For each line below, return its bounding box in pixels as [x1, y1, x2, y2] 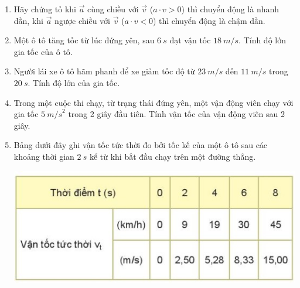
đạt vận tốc [169, 34, 211, 46]
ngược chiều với [54, 14, 110, 26]
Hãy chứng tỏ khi [13, 3, 76, 15]
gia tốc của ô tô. [13, 45, 73, 57]
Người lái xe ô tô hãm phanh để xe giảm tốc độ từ [13, 65, 195, 77]
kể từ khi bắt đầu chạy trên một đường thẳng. [89, 150, 256, 162]
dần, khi [13, 14, 43, 26]
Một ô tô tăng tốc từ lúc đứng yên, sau [13, 34, 155, 46]
